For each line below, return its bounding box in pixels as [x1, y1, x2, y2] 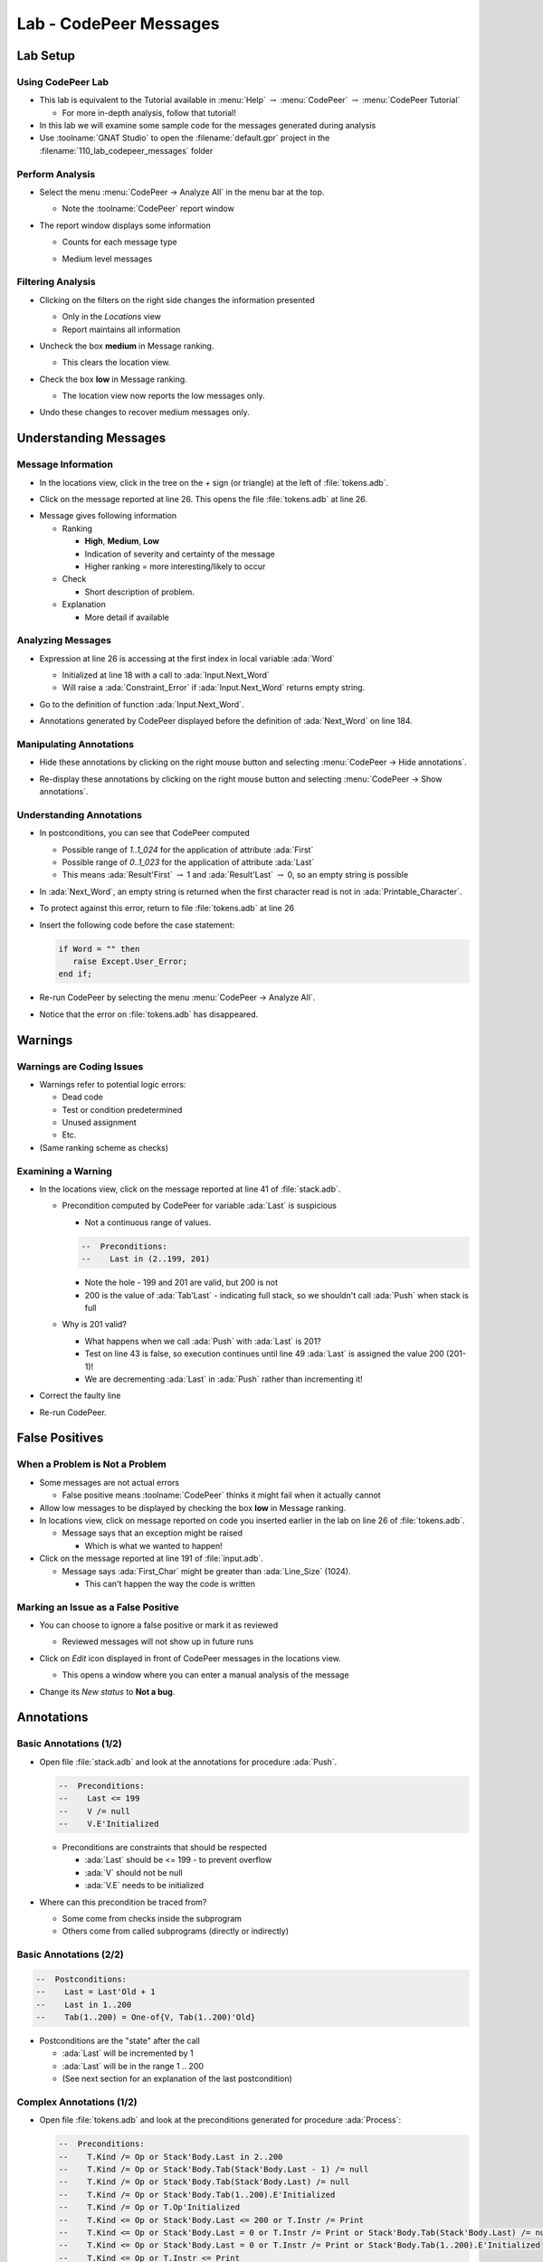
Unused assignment [62, 1117, 138, 1128]
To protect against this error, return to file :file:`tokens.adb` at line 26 [39, 903, 294, 914]
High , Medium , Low [84, 536, 160, 546]
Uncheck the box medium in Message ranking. [39, 340, 214, 351]
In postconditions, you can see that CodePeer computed [39, 828, 251, 839]
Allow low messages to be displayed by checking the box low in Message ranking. [39, 1502, 347, 1513]
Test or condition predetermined [62, 1104, 183, 1115]
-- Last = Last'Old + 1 [35, 1987, 156, 1997]
